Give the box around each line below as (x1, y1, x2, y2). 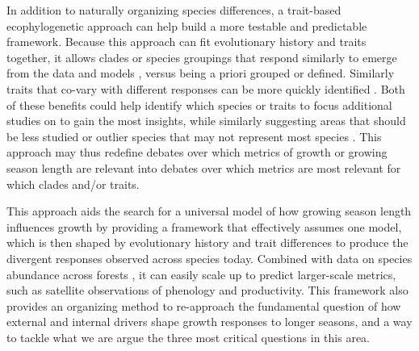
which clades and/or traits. (6, 175, 140, 192)
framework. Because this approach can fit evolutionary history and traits (6, 33, 367, 50)
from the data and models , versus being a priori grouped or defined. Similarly (6, 65, 395, 81)
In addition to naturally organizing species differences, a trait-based (6, 2, 341, 18)
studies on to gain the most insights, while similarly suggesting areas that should (6, 112, 406, 129)
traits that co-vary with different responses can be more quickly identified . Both (6, 80, 405, 97)
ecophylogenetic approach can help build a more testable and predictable (6, 17, 367, 34)
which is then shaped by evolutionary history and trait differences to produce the (6, 234, 409, 251)
